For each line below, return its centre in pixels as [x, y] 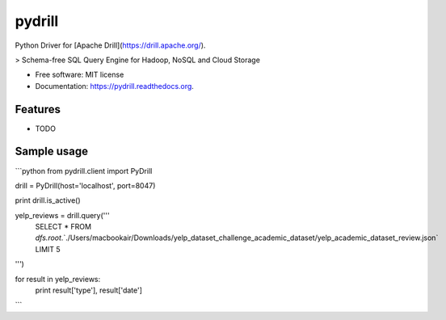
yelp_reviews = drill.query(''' [62, 215]
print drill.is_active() [48, 200]
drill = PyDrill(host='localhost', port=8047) [85, 185]
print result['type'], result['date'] [89, 290]
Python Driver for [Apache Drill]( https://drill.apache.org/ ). [110, 45]
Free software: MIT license [80, 75]
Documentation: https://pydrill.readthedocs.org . [114, 86]
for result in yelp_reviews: [58, 279]
